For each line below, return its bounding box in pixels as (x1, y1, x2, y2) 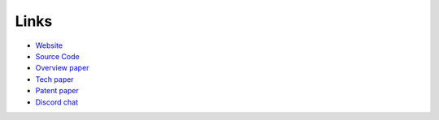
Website (35, 41, 63, 50)
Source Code (35, 51, 80, 61)
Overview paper (35, 63, 89, 73)
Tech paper (35, 74, 74, 84)
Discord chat (35, 97, 79, 107)
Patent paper (35, 86, 79, 96)
